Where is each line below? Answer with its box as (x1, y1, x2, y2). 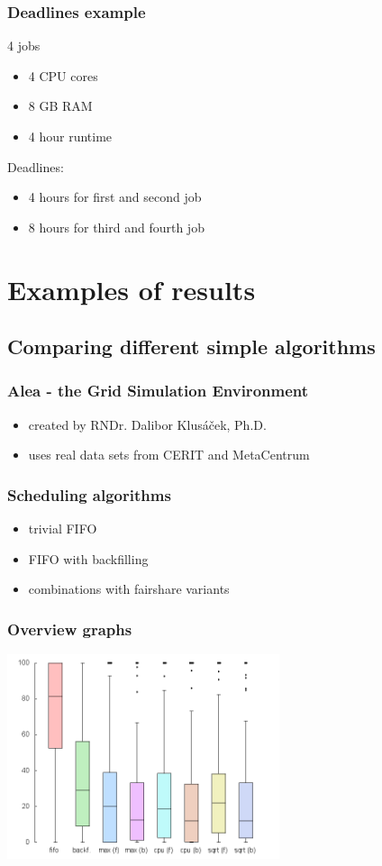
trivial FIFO (28, 519, 97, 538)
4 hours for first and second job (28, 187, 202, 206)
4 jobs (7, 36, 41, 55)
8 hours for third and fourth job (28, 217, 205, 236)
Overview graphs (7, 617, 132, 640)
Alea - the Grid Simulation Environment (7, 379, 309, 402)
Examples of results (7, 270, 256, 307)
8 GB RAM (28, 96, 93, 115)
